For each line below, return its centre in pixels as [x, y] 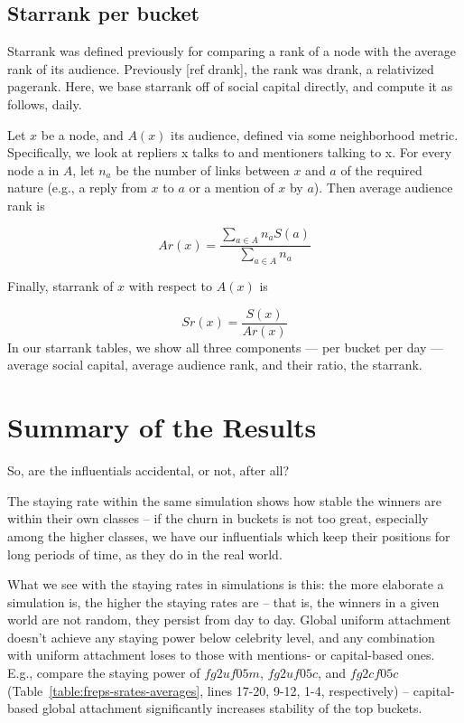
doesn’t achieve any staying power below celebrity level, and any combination [221, 637]
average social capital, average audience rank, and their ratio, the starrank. [215, 365]
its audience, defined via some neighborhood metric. [315, 134]
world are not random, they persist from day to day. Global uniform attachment [229, 620]
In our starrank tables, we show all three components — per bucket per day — [226, 347]
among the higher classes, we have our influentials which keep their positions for [229, 535]
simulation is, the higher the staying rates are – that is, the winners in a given [223, 601]
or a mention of [232, 188]
